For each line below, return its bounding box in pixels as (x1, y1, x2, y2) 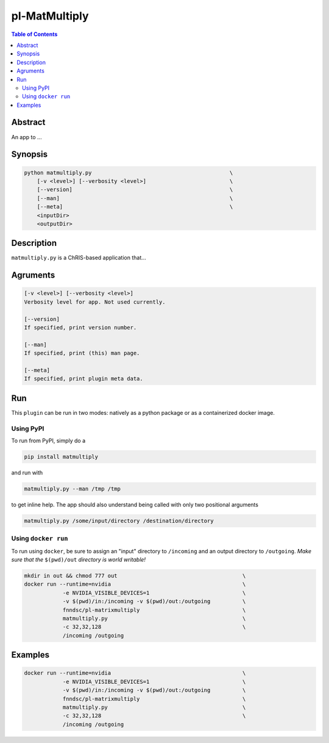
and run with (11, 468, 43, 476)
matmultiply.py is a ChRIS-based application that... (11, 254, 146, 262)
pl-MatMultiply (11, 9, 89, 23)
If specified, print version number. (24, 324, 137, 331)
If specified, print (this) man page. (24, 350, 140, 357)
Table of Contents (11, 31, 58, 38)
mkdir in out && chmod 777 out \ (24, 572, 246, 579)
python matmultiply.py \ (24, 169, 233, 176)
